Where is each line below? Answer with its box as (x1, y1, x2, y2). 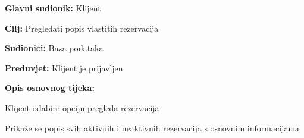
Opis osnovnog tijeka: (5, 81, 95, 94)
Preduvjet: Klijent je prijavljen (5, 61, 123, 74)
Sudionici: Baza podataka (5, 42, 104, 54)
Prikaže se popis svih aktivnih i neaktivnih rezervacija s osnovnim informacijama (5, 121, 300, 134)
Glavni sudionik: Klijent (5, 2, 101, 14)
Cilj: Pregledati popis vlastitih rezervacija (5, 21, 159, 34)
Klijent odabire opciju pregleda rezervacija (5, 101, 159, 114)
